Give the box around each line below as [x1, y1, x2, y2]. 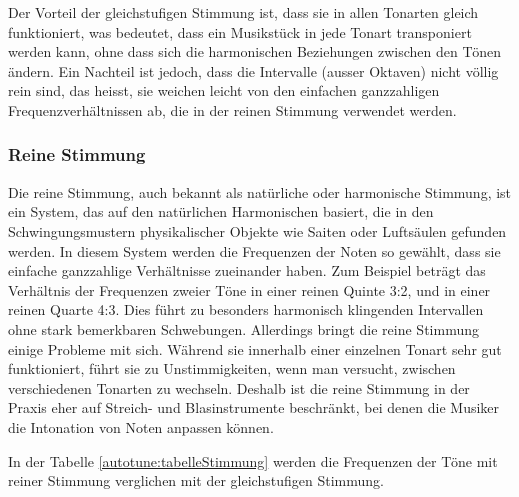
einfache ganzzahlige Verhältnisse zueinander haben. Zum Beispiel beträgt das [8, 260, 486, 281]
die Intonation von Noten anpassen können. [8, 416, 274, 437]
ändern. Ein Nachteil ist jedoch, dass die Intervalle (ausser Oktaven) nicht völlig [8, 60, 499, 81]
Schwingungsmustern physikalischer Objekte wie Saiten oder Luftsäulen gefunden [8, 220, 507, 241]
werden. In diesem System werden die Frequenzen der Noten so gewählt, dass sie [8, 240, 501, 261]
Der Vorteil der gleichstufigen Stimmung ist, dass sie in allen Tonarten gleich [8, 2, 479, 22]
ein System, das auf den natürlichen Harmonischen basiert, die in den [8, 201, 434, 222]
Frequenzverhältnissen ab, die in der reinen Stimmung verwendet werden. [8, 99, 457, 120]
